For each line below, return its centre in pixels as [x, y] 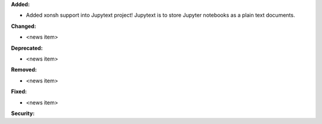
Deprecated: [27, 48]
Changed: [24, 26]
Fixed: [19, 91]
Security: [23, 113]
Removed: [24, 70]
